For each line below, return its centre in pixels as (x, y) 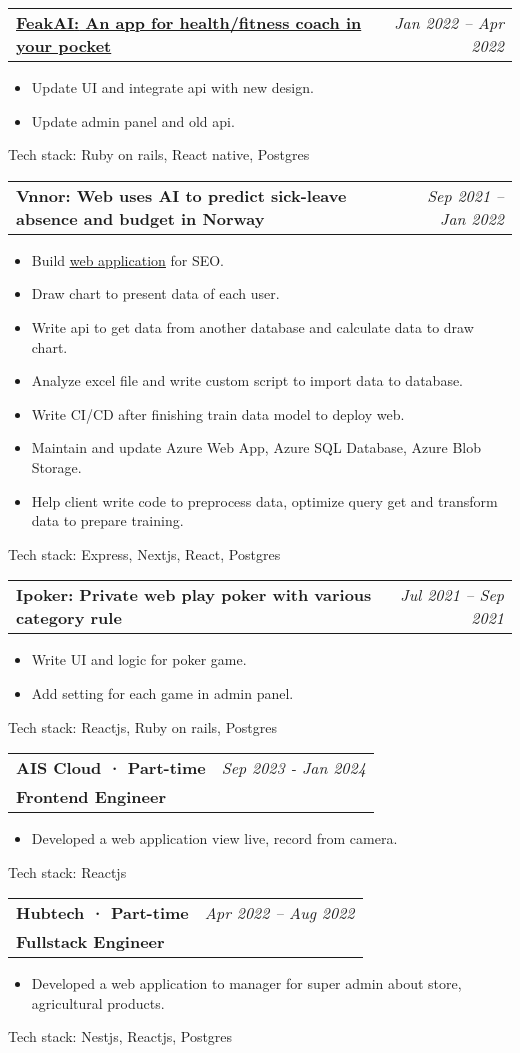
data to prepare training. (107, 520)
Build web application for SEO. (128, 259)
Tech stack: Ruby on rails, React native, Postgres (159, 154)
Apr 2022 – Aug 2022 (279, 913)
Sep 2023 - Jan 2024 (293, 768)
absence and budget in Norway (140, 218)
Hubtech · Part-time (102, 913)
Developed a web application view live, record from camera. (214, 838)
